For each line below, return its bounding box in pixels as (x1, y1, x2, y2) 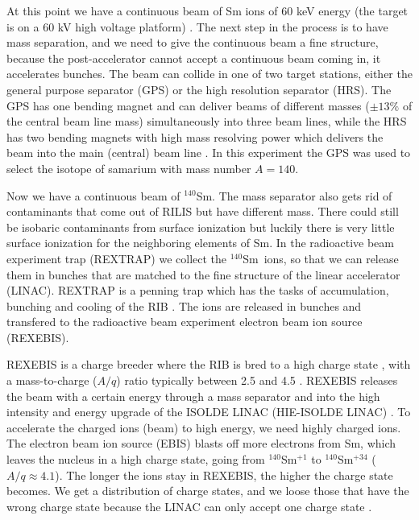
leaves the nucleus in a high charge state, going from (6, 451, 265, 468)
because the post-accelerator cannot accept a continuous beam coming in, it (6, 49, 381, 66)
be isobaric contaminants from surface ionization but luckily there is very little (6, 218, 395, 235)
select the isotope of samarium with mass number (6, 159, 251, 176)
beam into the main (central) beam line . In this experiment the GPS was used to (6, 144, 411, 161)
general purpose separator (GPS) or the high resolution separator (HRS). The (6, 80, 392, 97)
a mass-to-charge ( (6, 372, 97, 389)
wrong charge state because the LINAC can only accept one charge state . (6, 497, 372, 514)
